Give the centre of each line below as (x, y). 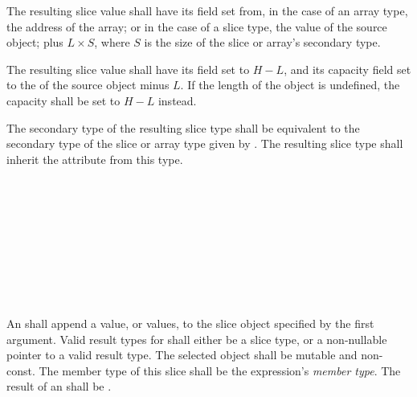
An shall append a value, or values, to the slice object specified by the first (190, 323)
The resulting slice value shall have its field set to (128, 69)
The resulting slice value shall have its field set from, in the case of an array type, (207, 10)
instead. (177, 100)
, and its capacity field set (347, 69)
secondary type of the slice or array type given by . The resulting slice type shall (205, 143)
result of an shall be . (59, 386)
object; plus (35, 42)
